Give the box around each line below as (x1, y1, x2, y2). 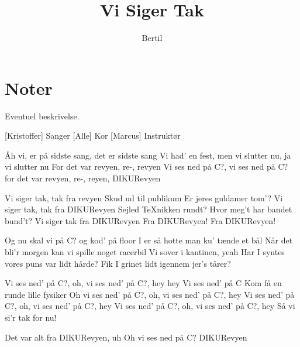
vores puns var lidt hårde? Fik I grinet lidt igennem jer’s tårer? (5, 257, 231, 269)
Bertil (142, 32, 163, 44)
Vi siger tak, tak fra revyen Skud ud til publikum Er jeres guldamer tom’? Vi (5, 191, 283, 204)
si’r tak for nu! (5, 311, 57, 323)
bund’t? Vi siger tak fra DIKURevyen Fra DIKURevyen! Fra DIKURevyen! (5, 214, 276, 226)
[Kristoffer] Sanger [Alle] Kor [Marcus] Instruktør (5, 129, 181, 142)
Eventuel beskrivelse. (5, 109, 80, 122)
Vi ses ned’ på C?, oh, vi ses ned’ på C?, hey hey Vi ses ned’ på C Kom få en (5, 277, 282, 289)
